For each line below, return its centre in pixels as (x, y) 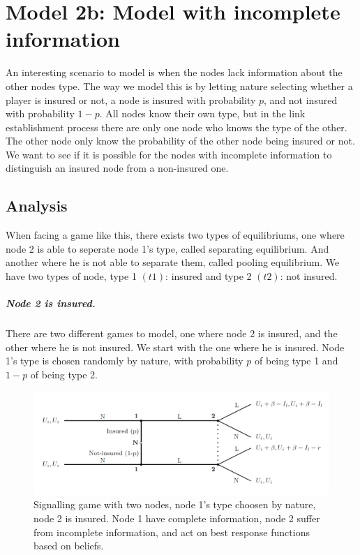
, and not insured (301, 99)
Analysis (37, 206)
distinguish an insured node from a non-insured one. (117, 168)
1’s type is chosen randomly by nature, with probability (125, 361)
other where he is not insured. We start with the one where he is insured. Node (175, 347)
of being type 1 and (297, 361)
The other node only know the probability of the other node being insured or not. (180, 141)
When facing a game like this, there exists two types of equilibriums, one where (175, 235)
